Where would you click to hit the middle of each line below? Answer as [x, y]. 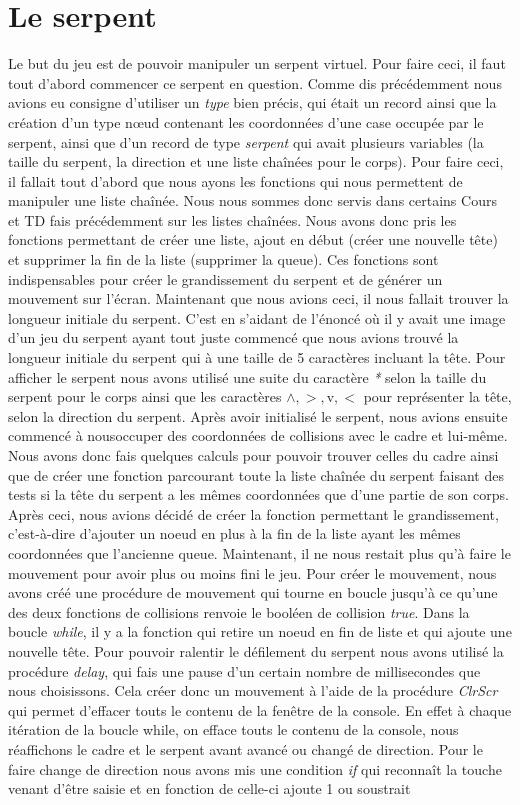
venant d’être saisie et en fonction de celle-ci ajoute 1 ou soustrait [209, 788]
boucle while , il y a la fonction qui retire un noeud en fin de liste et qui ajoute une [260, 631]
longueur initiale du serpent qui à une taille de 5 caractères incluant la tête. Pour [257, 357]
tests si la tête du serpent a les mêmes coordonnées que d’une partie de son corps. [258, 494]
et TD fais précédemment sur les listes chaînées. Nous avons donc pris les [232, 219]
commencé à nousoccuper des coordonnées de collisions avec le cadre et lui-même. [258, 435]
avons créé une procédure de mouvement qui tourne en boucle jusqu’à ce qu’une [253, 592]
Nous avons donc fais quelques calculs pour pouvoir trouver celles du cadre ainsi [253, 455]
